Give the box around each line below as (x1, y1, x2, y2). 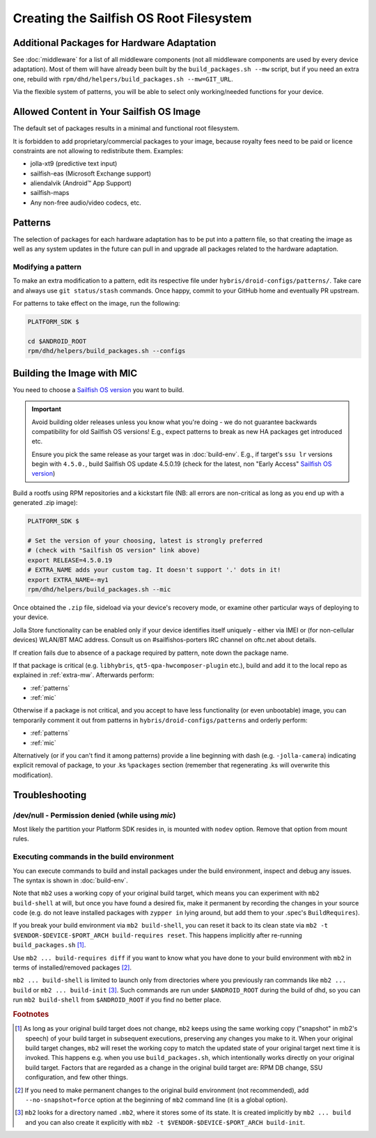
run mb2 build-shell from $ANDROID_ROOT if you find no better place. (13, 996, 222, 1004)
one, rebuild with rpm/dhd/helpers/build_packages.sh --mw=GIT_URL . (13, 75, 233, 83)
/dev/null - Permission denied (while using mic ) (13, 810, 176, 820)
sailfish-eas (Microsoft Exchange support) (30, 169, 151, 178)
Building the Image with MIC (13, 367, 138, 379)
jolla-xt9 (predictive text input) (30, 159, 118, 168)
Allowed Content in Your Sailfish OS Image (13, 106, 201, 118)
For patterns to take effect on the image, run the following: (13, 299, 180, 308)
